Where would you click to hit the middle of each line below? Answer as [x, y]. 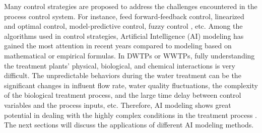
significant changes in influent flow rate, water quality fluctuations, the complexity [131, 85]
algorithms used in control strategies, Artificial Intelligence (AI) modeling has [124, 36]
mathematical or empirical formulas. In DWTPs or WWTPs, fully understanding [129, 55]
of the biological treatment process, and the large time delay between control [123, 95]
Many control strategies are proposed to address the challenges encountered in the [131, 6]
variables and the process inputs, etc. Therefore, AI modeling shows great [118, 105]
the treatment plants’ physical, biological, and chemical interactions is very [120, 65]
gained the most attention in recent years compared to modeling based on [118, 46]
